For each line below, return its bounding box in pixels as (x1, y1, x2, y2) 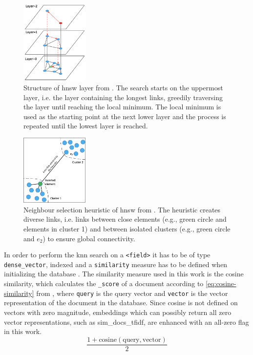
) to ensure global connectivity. (42, 233, 135, 243)
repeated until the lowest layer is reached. (23, 121, 148, 131)
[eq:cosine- (206, 278, 236, 289)
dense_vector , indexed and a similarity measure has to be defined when (4, 259, 228, 269)
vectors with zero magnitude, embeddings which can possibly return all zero (4, 307, 232, 317)
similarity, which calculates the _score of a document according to (4, 278, 204, 289)
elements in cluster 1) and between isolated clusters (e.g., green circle (23, 223, 231, 233)
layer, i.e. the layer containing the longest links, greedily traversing (23, 92, 223, 102)
